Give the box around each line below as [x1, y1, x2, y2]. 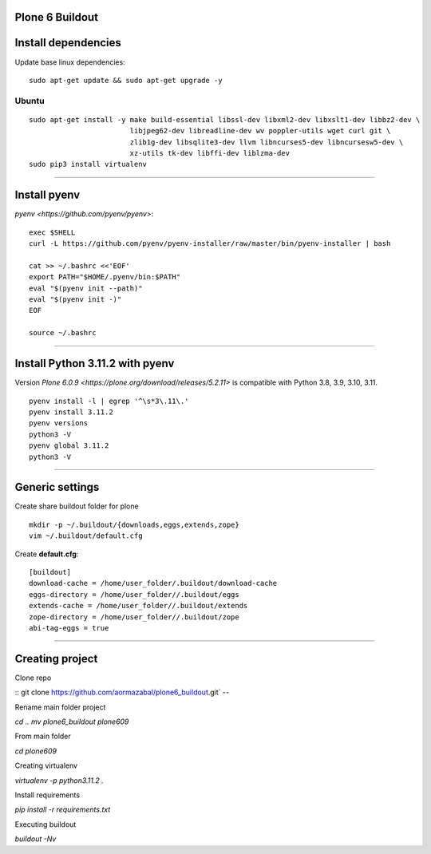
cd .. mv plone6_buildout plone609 [14, 717, 129, 726]
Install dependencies [14, 36, 121, 49]
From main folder [14, 731, 71, 741]
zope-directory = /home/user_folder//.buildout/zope [29, 612, 239, 622]
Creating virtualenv [14, 761, 78, 770]
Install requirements [14, 790, 80, 800]
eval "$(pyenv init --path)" [29, 283, 143, 293]
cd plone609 [14, 746, 57, 756]
